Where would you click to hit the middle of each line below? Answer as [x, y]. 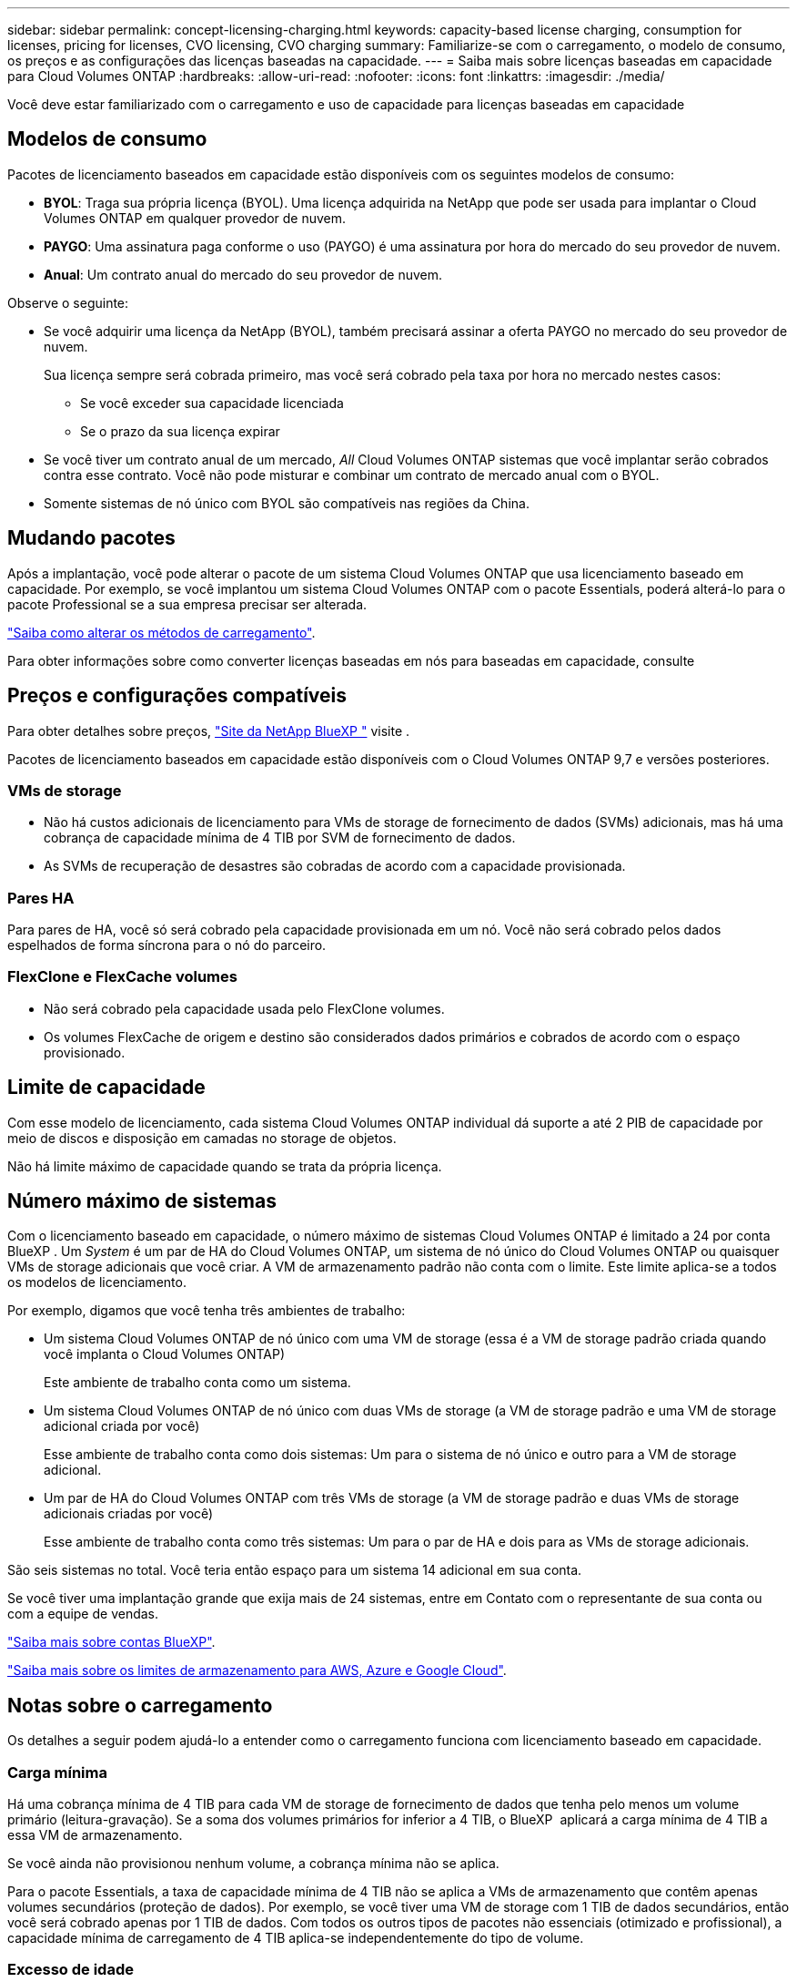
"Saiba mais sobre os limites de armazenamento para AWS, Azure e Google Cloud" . [257, 1670]
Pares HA [41, 898]
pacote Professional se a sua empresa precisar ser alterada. [187, 604]
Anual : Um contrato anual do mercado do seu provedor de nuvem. [243, 274]
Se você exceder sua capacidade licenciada [212, 403]
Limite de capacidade [106, 1088]
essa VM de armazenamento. [95, 1835]
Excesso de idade [71, 1970]
